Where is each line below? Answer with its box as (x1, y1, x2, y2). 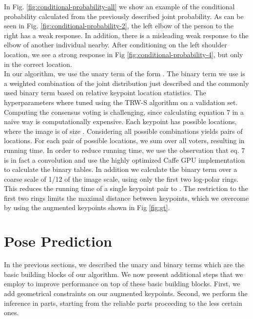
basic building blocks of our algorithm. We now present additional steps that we (4, 269, 243, 279)
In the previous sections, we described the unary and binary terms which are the (4, 259, 245, 270)
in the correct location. (4, 59, 72, 69)
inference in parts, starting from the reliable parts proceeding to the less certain (4, 298, 242, 308)
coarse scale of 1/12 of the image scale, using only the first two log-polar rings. (4, 173, 239, 184)
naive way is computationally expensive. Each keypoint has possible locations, (4, 116, 237, 127)
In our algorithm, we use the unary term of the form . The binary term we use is (4, 68, 245, 79)
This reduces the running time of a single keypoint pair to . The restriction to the (4, 183, 248, 193)
